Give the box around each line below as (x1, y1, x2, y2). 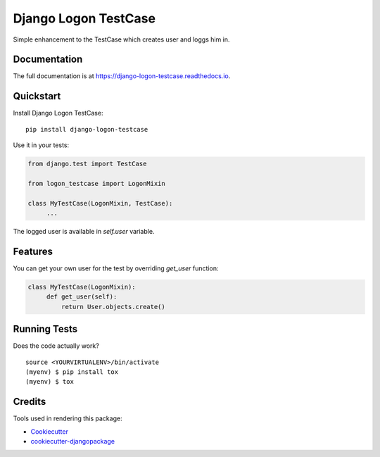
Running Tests (13, 323, 77, 335)
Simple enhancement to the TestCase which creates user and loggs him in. (13, 35, 230, 44)
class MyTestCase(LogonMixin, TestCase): (27, 199, 173, 207)
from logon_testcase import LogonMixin (27, 180, 165, 187)
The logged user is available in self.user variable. (13, 227, 155, 236)
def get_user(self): (46, 293, 118, 301)
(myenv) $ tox (25, 377, 74, 386)
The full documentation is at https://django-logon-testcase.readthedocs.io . (13, 72, 231, 80)
